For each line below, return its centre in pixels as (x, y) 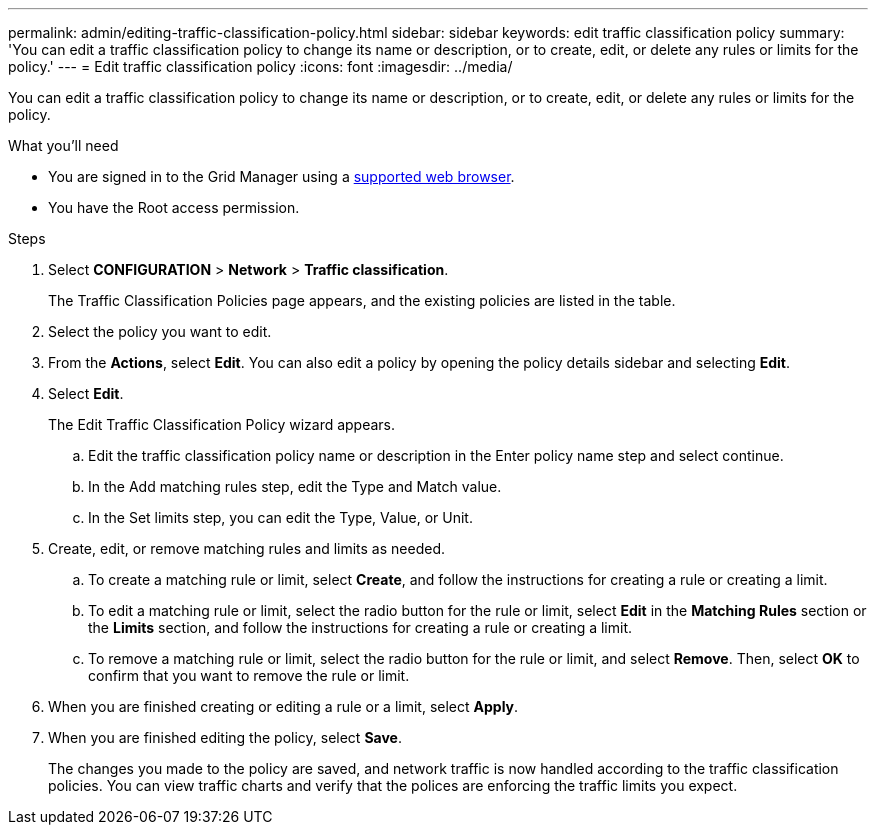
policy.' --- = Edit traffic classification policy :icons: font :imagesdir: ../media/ (260, 66)
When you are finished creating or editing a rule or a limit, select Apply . (283, 706)
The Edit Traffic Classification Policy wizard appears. (222, 424)
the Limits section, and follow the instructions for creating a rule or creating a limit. (360, 627)
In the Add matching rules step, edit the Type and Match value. (295, 486)
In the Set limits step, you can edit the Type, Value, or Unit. (280, 517)
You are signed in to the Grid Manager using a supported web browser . (281, 176)
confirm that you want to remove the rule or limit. (249, 675)
